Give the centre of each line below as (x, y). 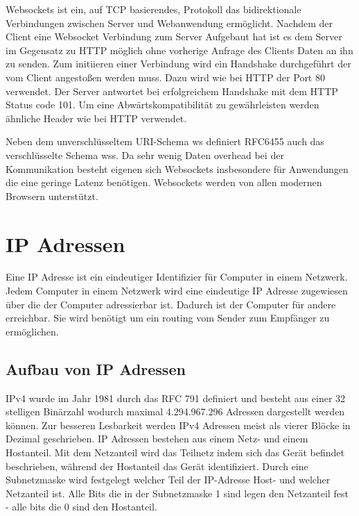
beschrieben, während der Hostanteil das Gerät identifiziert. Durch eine (157, 466)
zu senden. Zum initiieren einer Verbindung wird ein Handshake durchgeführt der (178, 64)
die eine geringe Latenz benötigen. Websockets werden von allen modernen (164, 182)
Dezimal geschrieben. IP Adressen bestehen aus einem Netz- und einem (157, 439)
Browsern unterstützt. (52, 195)
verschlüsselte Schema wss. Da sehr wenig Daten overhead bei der (145, 155)
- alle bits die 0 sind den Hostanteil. (81, 507)
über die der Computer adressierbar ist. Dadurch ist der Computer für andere (171, 304)
